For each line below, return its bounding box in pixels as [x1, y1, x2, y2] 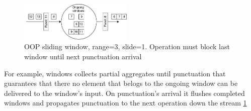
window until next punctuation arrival [24, 51, 142, 62]
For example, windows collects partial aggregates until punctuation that [4, 68, 226, 78]
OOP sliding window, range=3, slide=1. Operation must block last [24, 41, 230, 52]
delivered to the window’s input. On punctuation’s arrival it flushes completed [4, 87, 245, 98]
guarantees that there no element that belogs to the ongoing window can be [4, 78, 238, 88]
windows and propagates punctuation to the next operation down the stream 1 [4, 97, 247, 108]
